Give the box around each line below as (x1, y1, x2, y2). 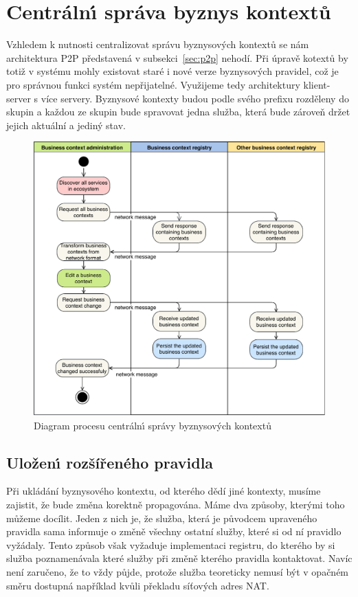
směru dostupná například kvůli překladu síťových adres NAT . (6, 578, 269, 592)
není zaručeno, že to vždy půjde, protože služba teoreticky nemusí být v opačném (6, 564, 349, 578)
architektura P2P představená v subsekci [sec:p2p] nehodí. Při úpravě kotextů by (6, 50, 348, 65)
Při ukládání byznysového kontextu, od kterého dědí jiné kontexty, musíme (6, 484, 321, 498)
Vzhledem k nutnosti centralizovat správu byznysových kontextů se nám (6, 37, 309, 52)
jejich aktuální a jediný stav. (6, 117, 126, 132)
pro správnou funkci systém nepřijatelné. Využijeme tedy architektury (6, 77, 300, 91)
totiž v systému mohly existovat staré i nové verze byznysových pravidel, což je (6, 64, 339, 78)
